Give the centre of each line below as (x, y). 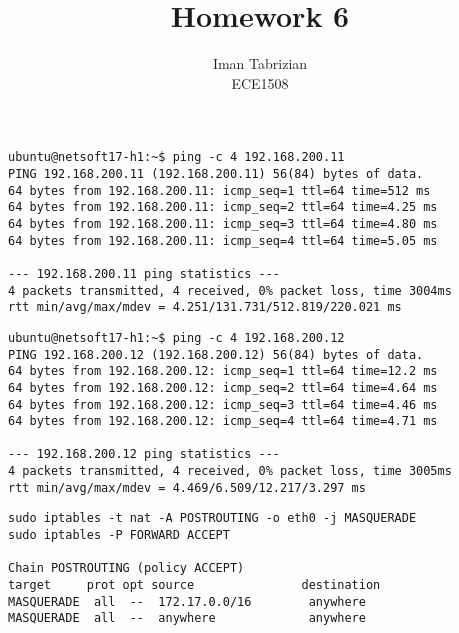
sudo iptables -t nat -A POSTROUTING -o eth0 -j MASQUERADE (212, 518)
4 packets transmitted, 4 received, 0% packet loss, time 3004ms (230, 290)
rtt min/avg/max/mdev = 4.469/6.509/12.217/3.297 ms (187, 487)
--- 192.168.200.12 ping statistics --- (144, 454)
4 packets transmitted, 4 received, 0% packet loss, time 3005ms (230, 471)
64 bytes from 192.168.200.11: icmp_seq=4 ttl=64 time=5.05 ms (223, 240)
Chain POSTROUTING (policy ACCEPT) (126, 568)
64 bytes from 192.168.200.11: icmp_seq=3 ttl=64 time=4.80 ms (223, 223)
